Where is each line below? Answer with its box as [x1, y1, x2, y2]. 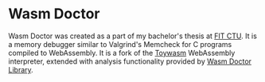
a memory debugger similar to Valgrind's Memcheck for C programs [8, 39, 232, 49]
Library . [8, 64, 33, 74]
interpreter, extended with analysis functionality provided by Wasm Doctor [8, 57, 252, 66]
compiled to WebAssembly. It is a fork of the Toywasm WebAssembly [8, 48, 236, 57]
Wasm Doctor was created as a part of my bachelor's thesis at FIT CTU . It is [8, 31, 257, 41]
